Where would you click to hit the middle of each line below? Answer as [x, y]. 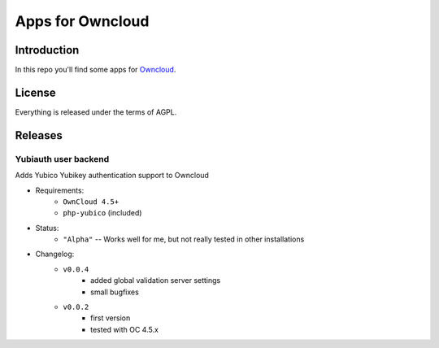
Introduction [47, 50]
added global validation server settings [156, 281]
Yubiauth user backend [62, 159]
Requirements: [60, 190]
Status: [47, 228]
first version [111, 318]
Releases [39, 135]
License [35, 92]
